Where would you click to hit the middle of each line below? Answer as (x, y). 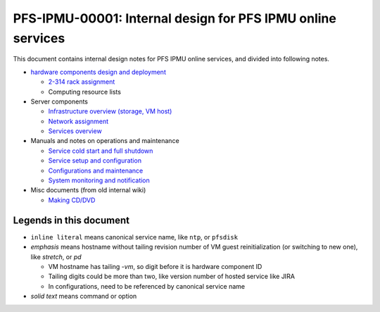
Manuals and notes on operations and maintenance (105, 141)
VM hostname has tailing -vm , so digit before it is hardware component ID (155, 266)
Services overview (75, 131)
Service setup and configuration (95, 161)
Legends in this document (71, 220)
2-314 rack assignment (82, 82)
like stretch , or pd (56, 256)
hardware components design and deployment (99, 72)
